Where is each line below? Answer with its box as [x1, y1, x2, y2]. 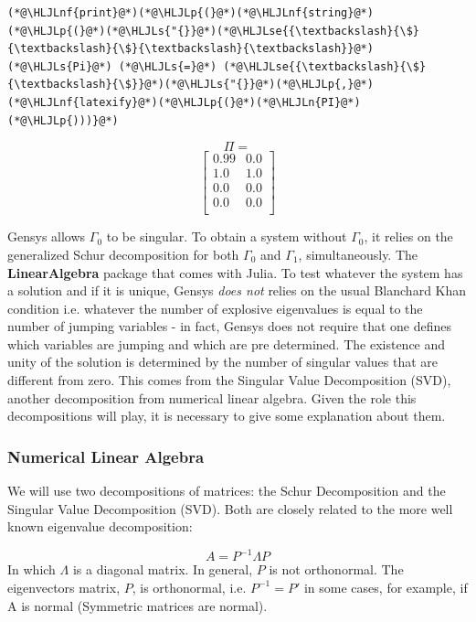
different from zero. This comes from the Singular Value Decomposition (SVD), [7, 370, 451, 390]
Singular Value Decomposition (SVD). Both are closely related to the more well [7, 499, 453, 518]
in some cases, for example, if [303, 577, 468, 596]
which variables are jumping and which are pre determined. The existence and [7, 334, 446, 353]
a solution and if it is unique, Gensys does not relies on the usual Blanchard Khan [7, 281, 467, 300]
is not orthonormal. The [269, 560, 404, 579]
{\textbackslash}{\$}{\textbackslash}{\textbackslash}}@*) [7, 42, 374, 56]
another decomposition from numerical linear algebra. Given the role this [7, 388, 417, 407]
